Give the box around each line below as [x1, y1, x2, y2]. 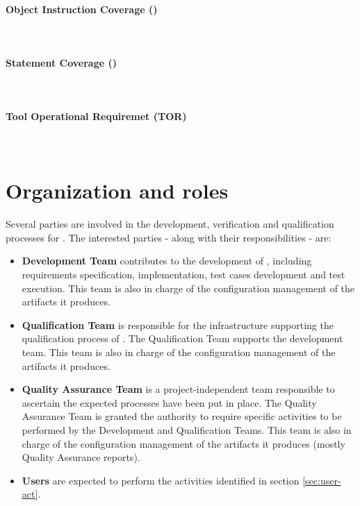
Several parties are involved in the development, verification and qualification [6, 217, 334, 231]
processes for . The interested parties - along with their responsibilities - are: [6, 230, 332, 244]
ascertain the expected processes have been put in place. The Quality [22, 395, 317, 410]
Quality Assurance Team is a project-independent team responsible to [22, 382, 335, 396]
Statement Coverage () [6, 55, 117, 69]
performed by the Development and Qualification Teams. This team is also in [22, 423, 352, 437]
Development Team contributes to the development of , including [22, 253, 312, 268]
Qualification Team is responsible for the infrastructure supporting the [22, 317, 334, 332]
